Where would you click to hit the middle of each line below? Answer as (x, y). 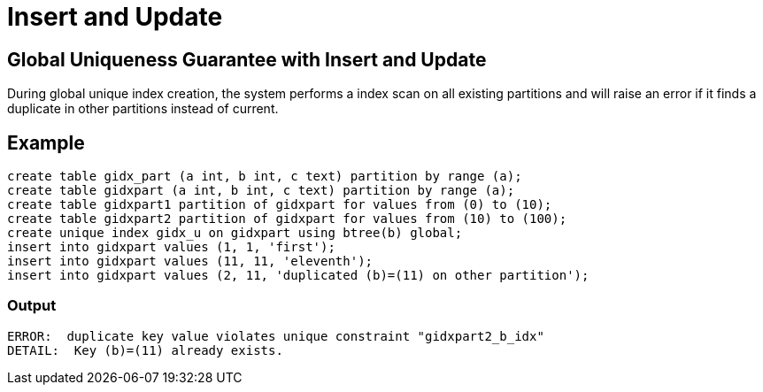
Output (32, 306)
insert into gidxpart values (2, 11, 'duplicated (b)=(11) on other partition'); (298, 276)
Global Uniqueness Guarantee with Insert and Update (247, 59)
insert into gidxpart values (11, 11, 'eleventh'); (190, 261)
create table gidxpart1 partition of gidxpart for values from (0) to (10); (280, 205)
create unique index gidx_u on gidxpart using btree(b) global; (235, 233)
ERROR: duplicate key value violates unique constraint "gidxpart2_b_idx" (276, 336)
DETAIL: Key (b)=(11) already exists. (145, 350)
